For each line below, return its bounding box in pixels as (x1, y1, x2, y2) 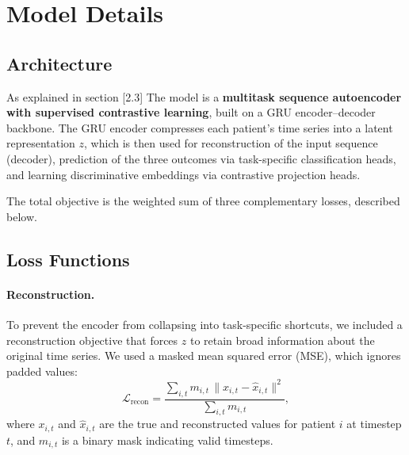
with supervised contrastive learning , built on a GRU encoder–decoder (6, 104, 376, 120)
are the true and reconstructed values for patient (99, 415, 336, 432)
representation (6, 135, 75, 151)
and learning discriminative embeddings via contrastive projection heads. (6, 166, 361, 182)
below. (6, 208, 37, 224)
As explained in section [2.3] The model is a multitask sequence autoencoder (6, 88, 402, 105)
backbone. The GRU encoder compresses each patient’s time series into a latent (6, 119, 393, 136)
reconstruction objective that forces (6, 331, 178, 348)
